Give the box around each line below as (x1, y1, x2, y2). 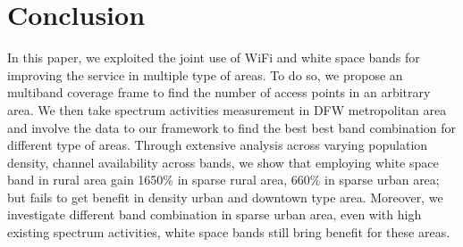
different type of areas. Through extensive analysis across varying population (7, 136, 428, 154)
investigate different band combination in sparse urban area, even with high (7, 205, 422, 224)
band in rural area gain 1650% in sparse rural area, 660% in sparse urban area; (7, 170, 440, 189)
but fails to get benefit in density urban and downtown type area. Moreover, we (7, 187, 443, 206)
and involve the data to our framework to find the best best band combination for (7, 118, 457, 136)
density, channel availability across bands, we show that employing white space (7, 152, 439, 171)
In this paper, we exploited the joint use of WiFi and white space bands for (7, 48, 420, 67)
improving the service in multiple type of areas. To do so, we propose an (7, 65, 403, 84)
